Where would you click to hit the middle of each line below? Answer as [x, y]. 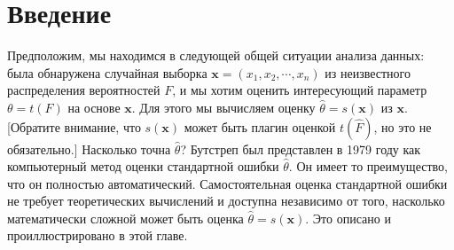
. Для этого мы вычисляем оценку [223, 107]
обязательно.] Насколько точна [89, 148]
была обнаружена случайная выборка [107, 72]
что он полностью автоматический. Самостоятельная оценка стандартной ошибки [227, 183]
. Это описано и [348, 218]
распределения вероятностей [84, 90]
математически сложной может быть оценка [125, 218]
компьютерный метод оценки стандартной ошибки [143, 166]
